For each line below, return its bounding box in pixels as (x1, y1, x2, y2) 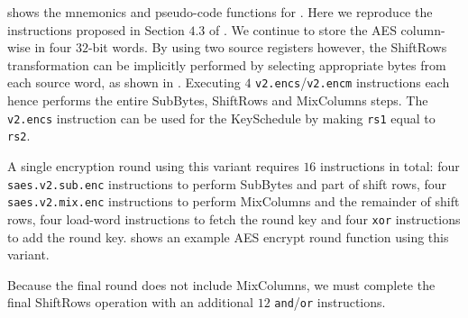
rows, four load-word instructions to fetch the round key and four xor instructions (7, 209, 461, 228)
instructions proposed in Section (7, 20, 185, 39)
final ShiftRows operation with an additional (7, 293, 253, 312)
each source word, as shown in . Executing (7, 73, 241, 92)
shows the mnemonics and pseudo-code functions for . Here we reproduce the (7, 3, 433, 21)
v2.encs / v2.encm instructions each (255, 73, 450, 92)
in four (34, 38, 72, 57)
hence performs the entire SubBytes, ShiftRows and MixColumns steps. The (7, 91, 428, 110)
